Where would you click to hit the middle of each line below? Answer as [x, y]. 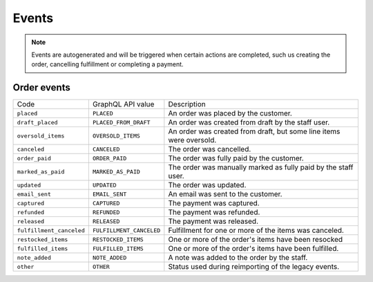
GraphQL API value [123, 104]
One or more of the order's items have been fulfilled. [254, 249]
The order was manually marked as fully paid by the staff [261, 167]
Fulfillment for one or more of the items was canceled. [256, 230]
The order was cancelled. [210, 149]
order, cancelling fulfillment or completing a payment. [107, 64]
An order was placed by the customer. [230, 113]
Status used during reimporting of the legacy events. [254, 267]
